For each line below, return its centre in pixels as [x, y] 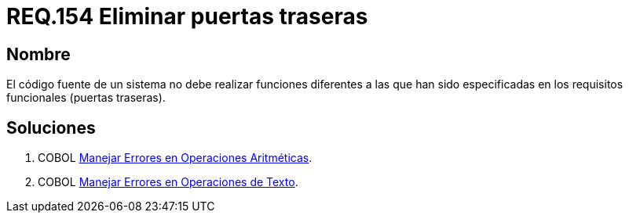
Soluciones [51, 127]
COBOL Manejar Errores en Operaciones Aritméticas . [175, 158]
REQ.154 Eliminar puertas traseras [187, 16]
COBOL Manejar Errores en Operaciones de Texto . [168, 182]
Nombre [38, 54]
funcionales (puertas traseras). [86, 98]
